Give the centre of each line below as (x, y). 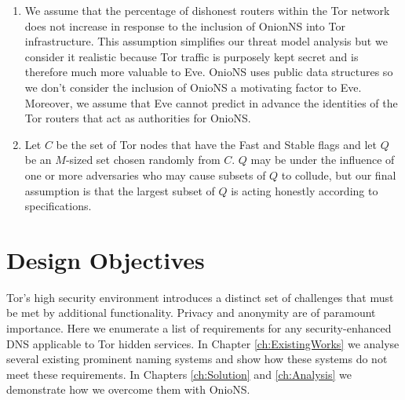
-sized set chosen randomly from (143, 160)
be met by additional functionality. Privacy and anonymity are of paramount (191, 313)
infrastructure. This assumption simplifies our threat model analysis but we (206, 41)
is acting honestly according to (305, 190)
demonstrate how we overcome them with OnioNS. (128, 389)
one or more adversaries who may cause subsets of (145, 175)
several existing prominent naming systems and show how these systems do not (197, 359)
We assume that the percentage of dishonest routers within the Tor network (207, 10)
